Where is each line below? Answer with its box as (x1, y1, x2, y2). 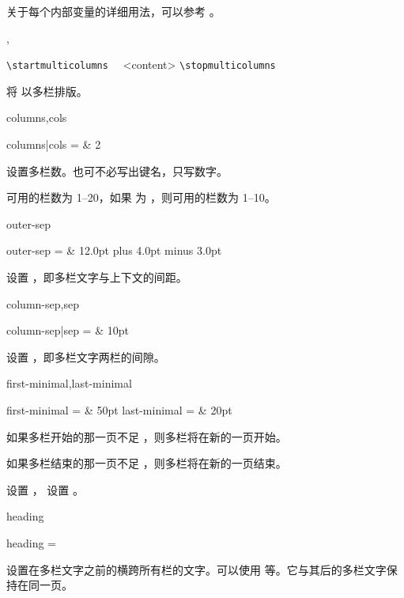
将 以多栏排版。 (6, 82, 88, 99)
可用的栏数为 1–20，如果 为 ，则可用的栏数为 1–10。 (6, 189, 276, 206)
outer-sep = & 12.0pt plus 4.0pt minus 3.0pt (6, 242, 222, 259)
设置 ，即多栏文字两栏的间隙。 (6, 348, 165, 365)
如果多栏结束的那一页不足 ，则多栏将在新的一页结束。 (6, 455, 287, 471)
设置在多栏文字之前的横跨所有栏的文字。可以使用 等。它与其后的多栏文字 (6, 561, 387, 577)
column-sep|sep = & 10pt (6, 322, 129, 339)
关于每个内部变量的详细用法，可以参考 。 (6, 3, 221, 19)
